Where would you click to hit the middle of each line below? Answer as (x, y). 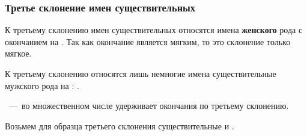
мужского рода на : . (42, 85)
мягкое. (18, 53)
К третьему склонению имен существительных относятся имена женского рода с (154, 30)
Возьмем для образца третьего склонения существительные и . (120, 125)
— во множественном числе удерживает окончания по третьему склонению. (149, 106)
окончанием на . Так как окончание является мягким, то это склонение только (148, 41)
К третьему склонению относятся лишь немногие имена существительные (141, 73)
